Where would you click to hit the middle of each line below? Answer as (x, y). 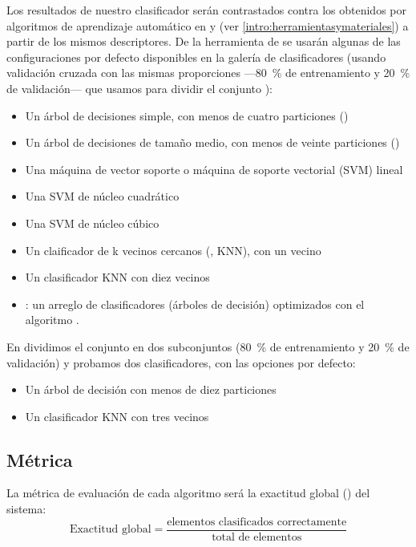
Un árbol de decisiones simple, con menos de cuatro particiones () (187, 115)
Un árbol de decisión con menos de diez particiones (151, 389)
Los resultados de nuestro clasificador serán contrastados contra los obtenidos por (206, 10)
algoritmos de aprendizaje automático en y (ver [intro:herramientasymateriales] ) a (208, 25)
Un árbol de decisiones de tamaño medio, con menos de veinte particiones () (212, 142)
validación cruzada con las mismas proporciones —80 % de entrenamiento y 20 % (208, 73)
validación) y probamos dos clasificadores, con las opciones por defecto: (181, 362)
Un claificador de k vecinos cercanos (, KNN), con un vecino (173, 250)
